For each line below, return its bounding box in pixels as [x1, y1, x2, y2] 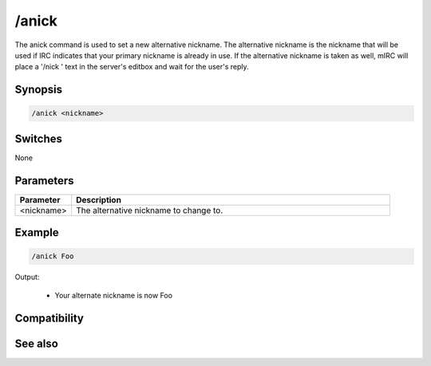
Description [76, 194, 121, 205]
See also [14, 336, 59, 350]
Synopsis [14, 83, 63, 96]
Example [14, 226, 59, 239]
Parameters [14, 174, 74, 187]
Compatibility [14, 311, 84, 325]
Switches [14, 132, 63, 145]
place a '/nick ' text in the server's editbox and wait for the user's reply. [14, 62, 249, 72]
